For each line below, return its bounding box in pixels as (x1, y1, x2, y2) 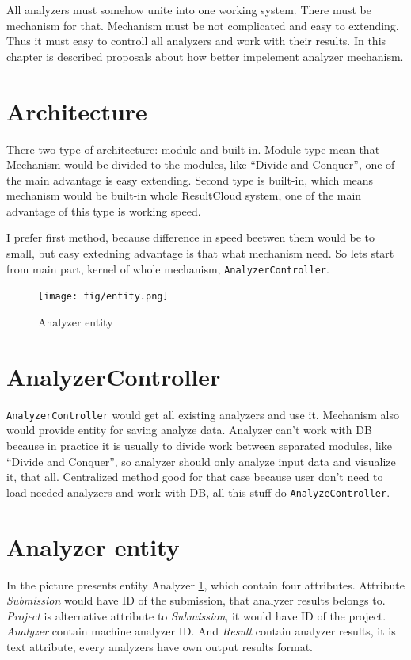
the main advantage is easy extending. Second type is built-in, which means (6, 171, 374, 188)
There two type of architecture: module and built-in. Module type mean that (6, 140, 380, 157)
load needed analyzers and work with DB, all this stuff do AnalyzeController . (6, 483, 390, 500)
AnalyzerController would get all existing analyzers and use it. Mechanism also (6, 406, 399, 422)
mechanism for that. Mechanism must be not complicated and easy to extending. (6, 17, 399, 33)
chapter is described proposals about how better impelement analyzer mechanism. (6, 48, 404, 64)
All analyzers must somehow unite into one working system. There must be (6, 2, 371, 17)
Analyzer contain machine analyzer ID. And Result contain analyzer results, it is (6, 623, 396, 639)
